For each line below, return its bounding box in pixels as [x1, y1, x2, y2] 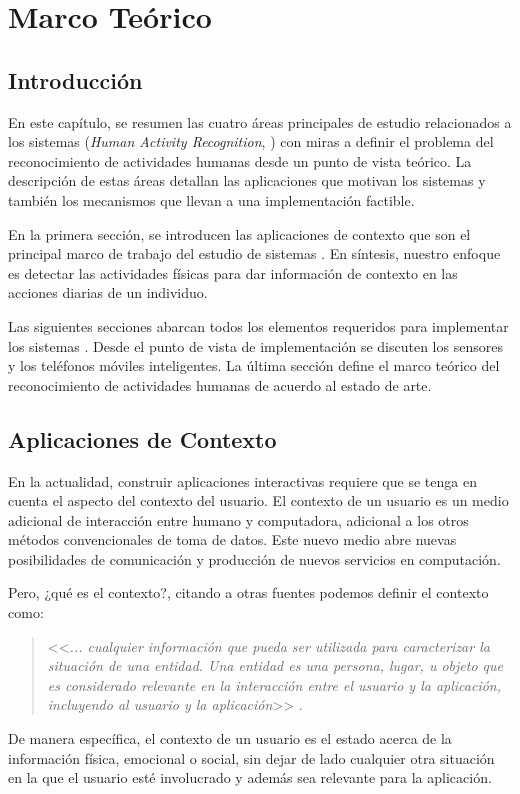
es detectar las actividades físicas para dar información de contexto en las [8, 262, 458, 283]
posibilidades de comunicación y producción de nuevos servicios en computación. [8, 548, 501, 569]
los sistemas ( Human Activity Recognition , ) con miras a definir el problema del [8, 131, 494, 152]
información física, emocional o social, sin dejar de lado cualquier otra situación [8, 747, 495, 768]
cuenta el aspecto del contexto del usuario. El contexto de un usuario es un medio [8, 490, 509, 511]
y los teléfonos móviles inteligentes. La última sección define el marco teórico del [8, 355, 500, 376]
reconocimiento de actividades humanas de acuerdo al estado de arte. [8, 374, 432, 395]
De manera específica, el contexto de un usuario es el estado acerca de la [8, 728, 452, 749]
